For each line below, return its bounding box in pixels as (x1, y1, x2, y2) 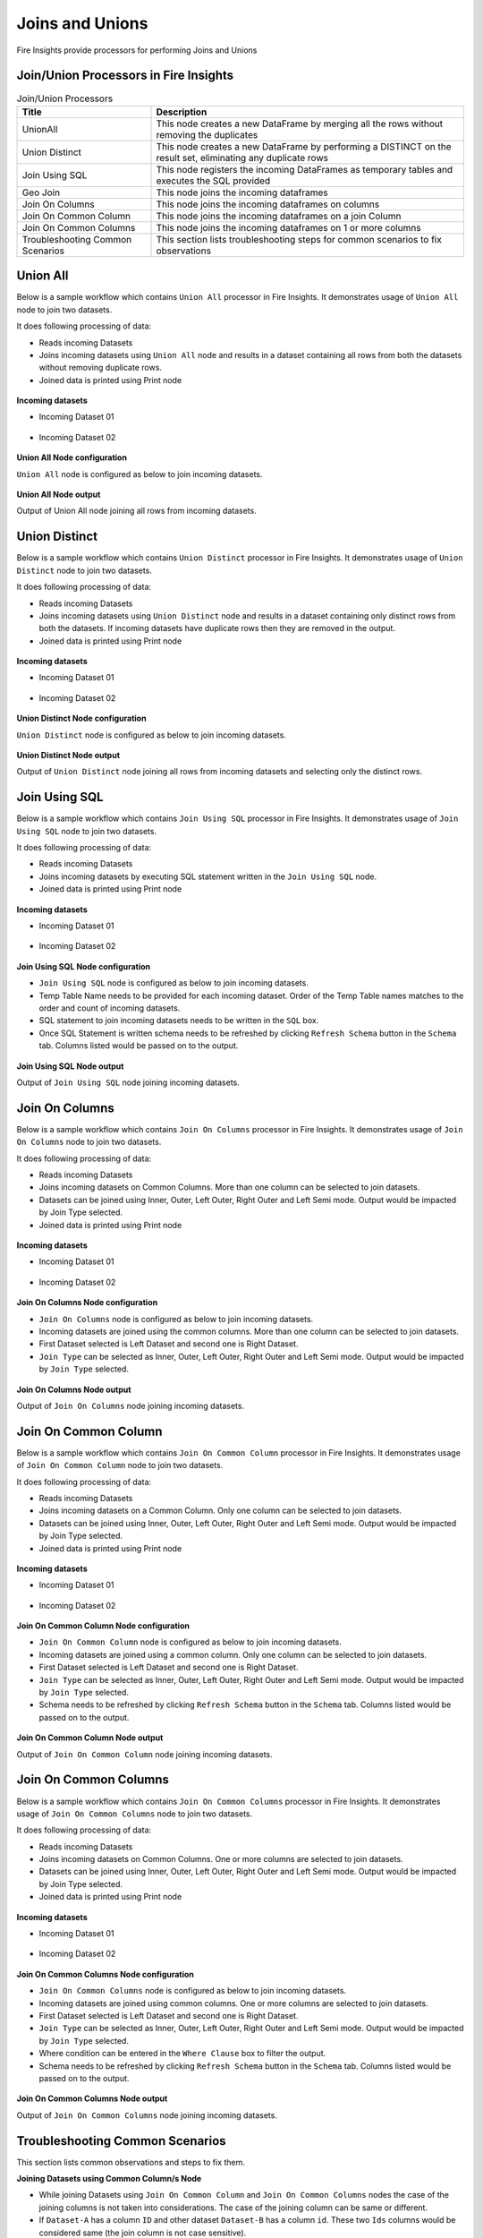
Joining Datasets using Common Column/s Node (16, 2174, 202, 2184)
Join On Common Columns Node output (16, 2093, 168, 2104)
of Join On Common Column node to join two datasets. (16, 1460, 224, 1471)
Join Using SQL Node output (16, 1061, 124, 1072)
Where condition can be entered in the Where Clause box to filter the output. (38, 2048, 326, 2059)
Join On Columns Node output (16, 1384, 131, 1395)
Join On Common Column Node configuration (16, 1620, 190, 1631)
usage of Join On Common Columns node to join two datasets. (16, 1808, 253, 1819)
